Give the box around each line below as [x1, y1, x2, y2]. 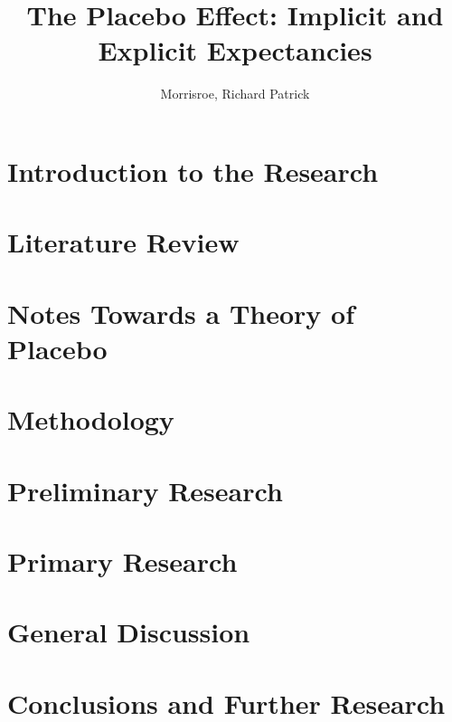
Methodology [7, 401, 174, 438]
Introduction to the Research [7, 152, 379, 189]
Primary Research [7, 542, 238, 579]
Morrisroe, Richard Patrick [160, 84, 310, 103]
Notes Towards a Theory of [7, 294, 354, 331]
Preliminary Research [7, 471, 283, 508]
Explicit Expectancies [98, 32, 372, 69]
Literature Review [7, 223, 240, 261]
